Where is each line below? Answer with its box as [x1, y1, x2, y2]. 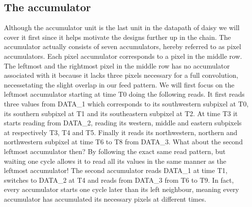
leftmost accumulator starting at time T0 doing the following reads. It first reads [4, 89, 245, 99]
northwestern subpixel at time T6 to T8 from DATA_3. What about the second [4, 137, 243, 147]
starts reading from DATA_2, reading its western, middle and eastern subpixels [4, 118, 242, 128]
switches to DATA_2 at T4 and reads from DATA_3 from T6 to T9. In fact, [4, 174, 234, 185]
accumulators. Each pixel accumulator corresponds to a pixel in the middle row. [4, 51, 242, 61]
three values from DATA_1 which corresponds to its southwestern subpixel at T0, [4, 98, 249, 108]
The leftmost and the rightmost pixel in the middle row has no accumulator [4, 60, 230, 70]
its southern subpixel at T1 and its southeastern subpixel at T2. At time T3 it [4, 108, 238, 118]
